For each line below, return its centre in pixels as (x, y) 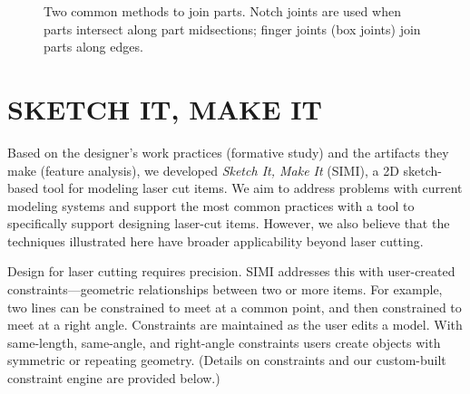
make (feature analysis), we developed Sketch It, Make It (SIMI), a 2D (203, 170)
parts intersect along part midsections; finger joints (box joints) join (232, 29)
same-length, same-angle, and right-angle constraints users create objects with (224, 342)
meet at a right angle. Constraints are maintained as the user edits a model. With (235, 325)
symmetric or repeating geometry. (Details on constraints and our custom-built (227, 360)
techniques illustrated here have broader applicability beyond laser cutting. (215, 240)
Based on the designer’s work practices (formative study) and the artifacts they (228, 152)
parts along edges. (93, 47)
